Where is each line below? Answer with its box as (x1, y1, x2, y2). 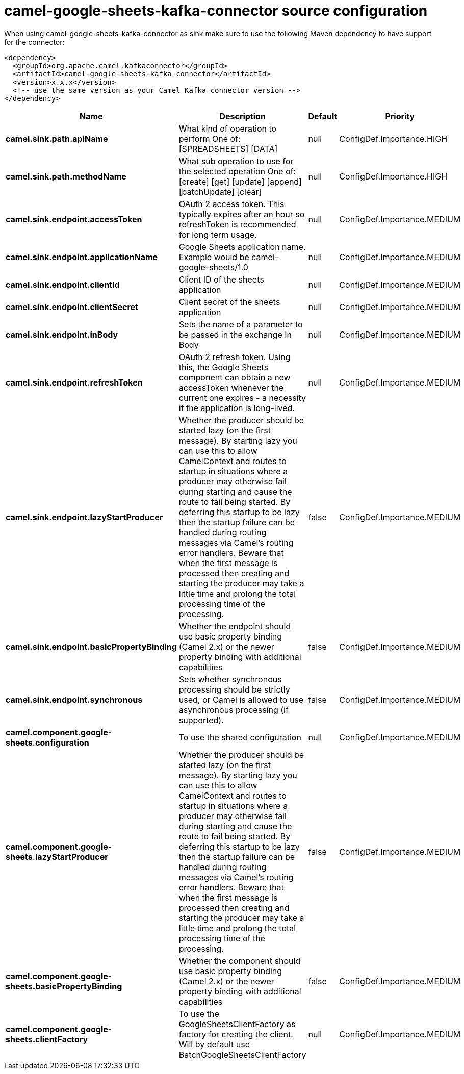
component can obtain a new (178, 372, 291, 382)
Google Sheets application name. (178, 241, 306, 252)
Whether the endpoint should (178, 621, 291, 631)
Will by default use (178, 1039, 250, 1050)
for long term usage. (178, 229, 257, 240)
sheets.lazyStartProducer (6, 851, 108, 862)
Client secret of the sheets (178, 296, 280, 307)
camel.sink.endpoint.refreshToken (6, 377, 143, 388)
